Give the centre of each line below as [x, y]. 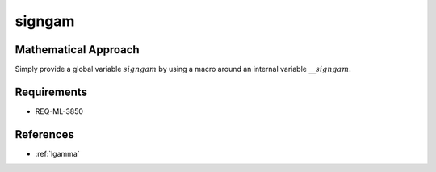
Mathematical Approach [78, 50]
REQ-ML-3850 [59, 111]
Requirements [51, 92]
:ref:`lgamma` [57, 153]
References [44, 134]
